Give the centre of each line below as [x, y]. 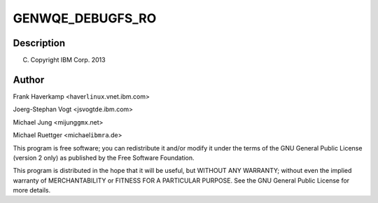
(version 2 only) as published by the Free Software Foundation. [104, 157]
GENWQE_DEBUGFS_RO [85, 18]
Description [39, 43]
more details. [32, 190]
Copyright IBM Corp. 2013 [68, 60]
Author [29, 79]
